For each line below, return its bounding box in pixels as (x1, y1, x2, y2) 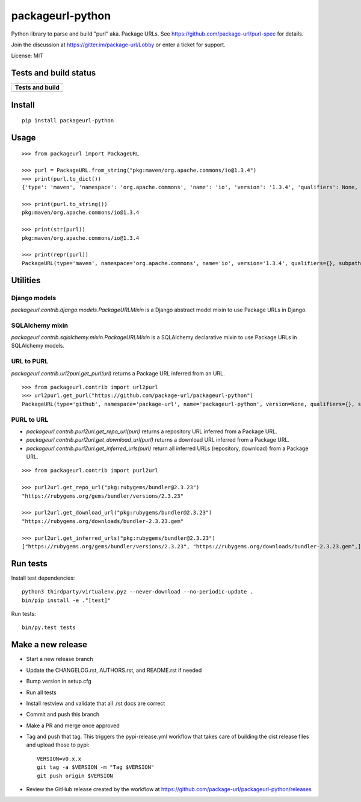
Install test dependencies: (11, 574, 75, 581)
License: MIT (11, 52, 43, 60)
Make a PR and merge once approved (26, 722, 120, 729)
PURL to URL (11, 415, 49, 424)
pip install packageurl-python (22, 117, 114, 124)
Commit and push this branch (26, 711, 99, 718)
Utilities (11, 275, 41, 286)
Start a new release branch (26, 656, 93, 663)
